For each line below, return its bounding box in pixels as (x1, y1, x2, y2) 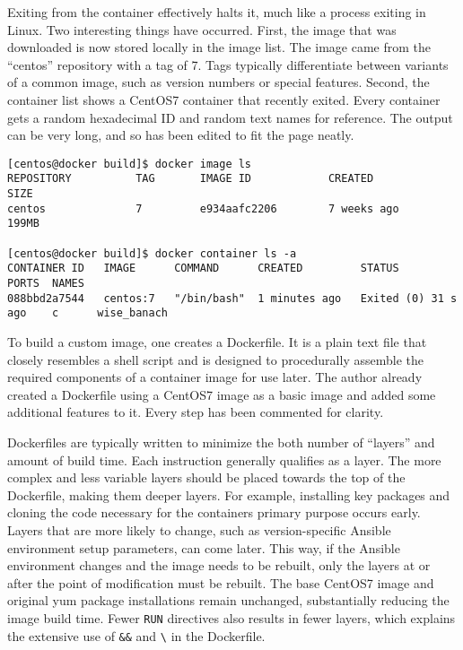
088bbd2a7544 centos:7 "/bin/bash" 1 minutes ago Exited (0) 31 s (7, 291, 458, 305)
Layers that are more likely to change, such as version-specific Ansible (7, 520, 391, 539)
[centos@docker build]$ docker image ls (7, 157, 252, 170)
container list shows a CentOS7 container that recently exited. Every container (7, 90, 441, 108)
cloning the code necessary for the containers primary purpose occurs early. (7, 503, 421, 522)
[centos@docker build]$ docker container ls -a (7, 247, 297, 260)
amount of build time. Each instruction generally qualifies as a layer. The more (7, 450, 441, 469)
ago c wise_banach (7, 307, 168, 320)
